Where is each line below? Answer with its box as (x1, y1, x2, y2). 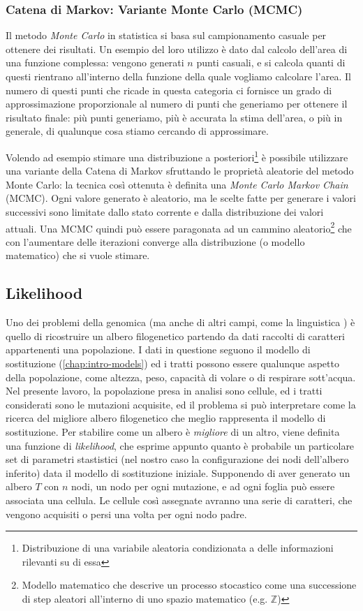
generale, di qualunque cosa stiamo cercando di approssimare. (6, 124, 269, 138)
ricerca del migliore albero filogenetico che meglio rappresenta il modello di (6, 411, 326, 425)
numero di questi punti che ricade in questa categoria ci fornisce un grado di (6, 82, 332, 97)
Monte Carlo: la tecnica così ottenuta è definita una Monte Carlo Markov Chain (6, 177, 348, 191)
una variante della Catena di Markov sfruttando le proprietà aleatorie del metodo (6, 163, 354, 178)
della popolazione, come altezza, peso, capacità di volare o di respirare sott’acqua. (6, 369, 356, 384)
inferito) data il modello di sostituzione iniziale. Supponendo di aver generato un (6, 465, 350, 480)
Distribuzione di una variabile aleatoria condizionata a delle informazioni (22, 540, 334, 555)
